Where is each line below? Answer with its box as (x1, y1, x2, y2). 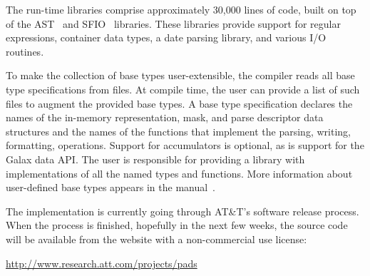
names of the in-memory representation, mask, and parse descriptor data (6, 110, 324, 125)
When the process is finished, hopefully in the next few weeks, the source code (6, 218, 348, 232)
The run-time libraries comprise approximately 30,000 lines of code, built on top (6, 2, 356, 16)
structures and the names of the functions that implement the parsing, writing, (6, 123, 351, 138)
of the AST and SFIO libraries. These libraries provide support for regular (6, 16, 341, 31)
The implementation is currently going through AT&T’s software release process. (6, 203, 359, 218)
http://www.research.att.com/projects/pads (6, 255, 197, 270)
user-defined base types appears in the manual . (6, 180, 216, 195)
